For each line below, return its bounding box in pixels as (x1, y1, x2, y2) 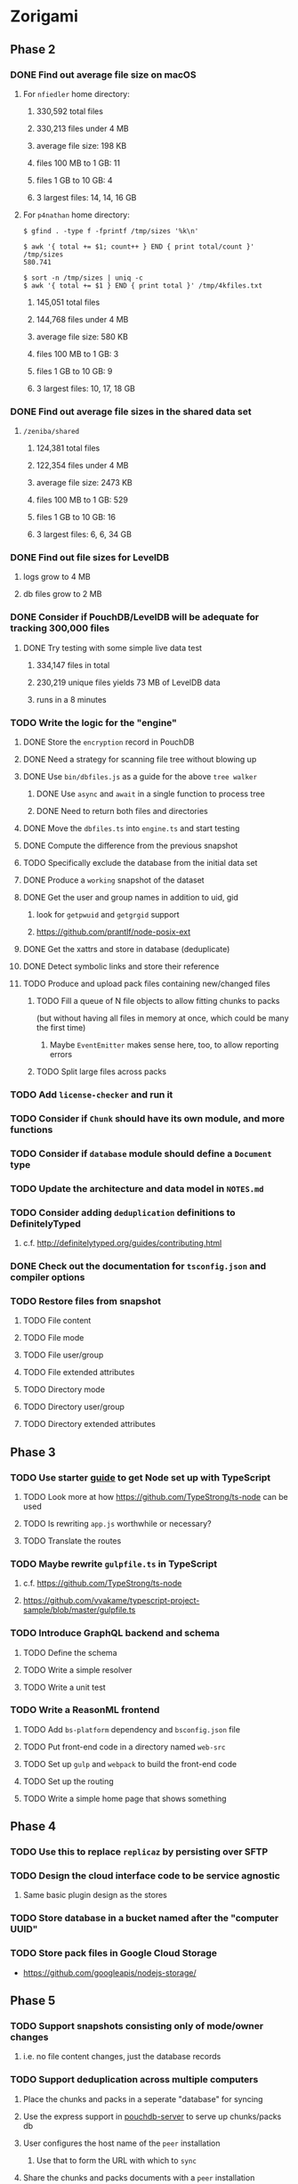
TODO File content (22, 1316, 92, 1326)
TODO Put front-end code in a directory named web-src (22, 1741, 226, 1752)
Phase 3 (10, 1445, 56, 1460)
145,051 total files (36, 297, 101, 307)
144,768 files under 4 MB (36, 314, 129, 324)
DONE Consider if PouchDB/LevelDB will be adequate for (10, 611, 260, 623)
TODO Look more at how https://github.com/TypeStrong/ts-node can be (22, 1491, 288, 1502)
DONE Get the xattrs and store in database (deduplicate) (22, 944, 230, 955)
